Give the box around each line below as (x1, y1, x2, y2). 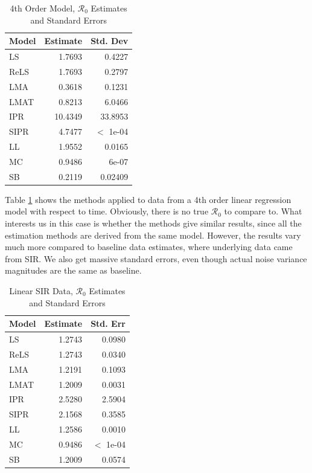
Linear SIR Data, (9, 285, 73, 297)
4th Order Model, (10, 2, 75, 14)
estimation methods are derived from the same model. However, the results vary (5, 228, 301, 241)
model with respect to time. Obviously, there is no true (5, 205, 209, 217)
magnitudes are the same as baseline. (5, 264, 142, 277)
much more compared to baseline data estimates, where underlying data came (5, 240, 293, 253)
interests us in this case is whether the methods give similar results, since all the (5, 217, 302, 230)
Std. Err (91, 317, 126, 330)
